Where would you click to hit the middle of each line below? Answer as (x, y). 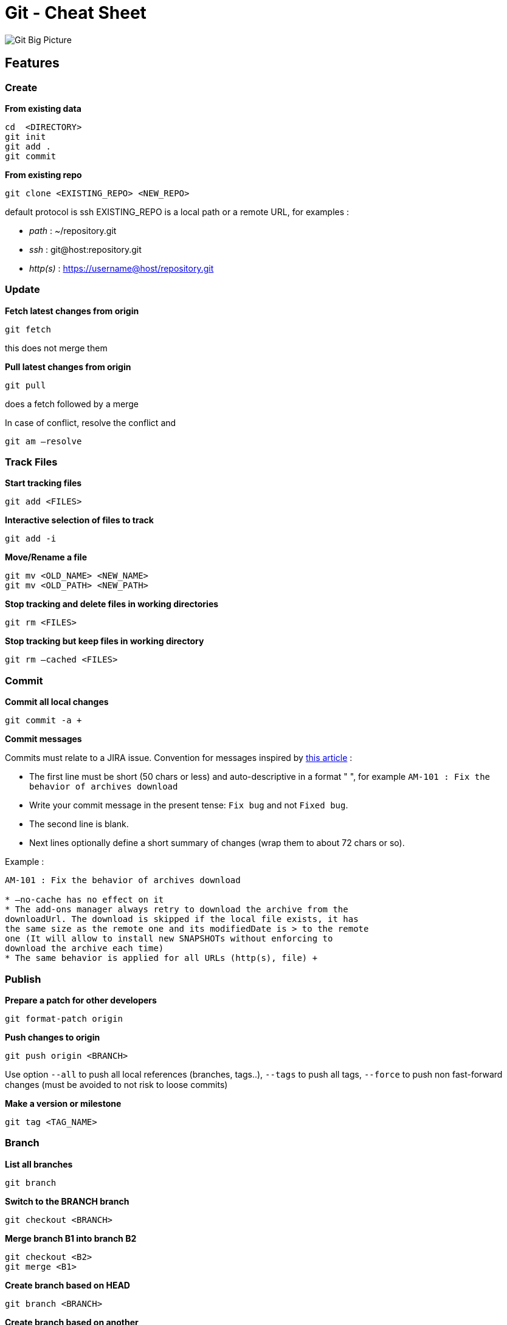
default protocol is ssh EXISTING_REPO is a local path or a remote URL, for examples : (177, 212)
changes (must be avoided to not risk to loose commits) (116, 1084)
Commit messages (43, 739)
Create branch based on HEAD (67, 1285)
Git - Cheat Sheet (76, 13)
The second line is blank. (79, 824)
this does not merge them (56, 348)
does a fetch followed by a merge (72, 404)
